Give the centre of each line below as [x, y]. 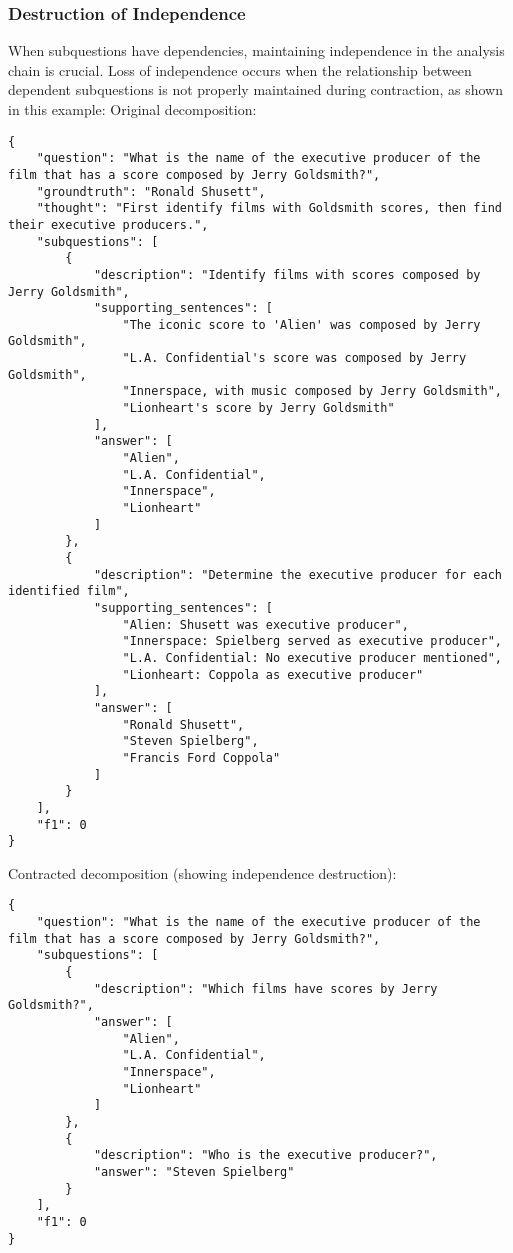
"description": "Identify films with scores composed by [287, 274]
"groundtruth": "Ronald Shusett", [151, 191]
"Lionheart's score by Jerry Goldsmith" [258, 408]
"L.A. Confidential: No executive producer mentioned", [312, 657]
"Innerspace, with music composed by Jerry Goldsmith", [312, 391]
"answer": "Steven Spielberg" [194, 1171]
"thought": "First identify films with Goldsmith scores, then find [269, 208]
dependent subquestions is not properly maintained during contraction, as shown [255, 89]
